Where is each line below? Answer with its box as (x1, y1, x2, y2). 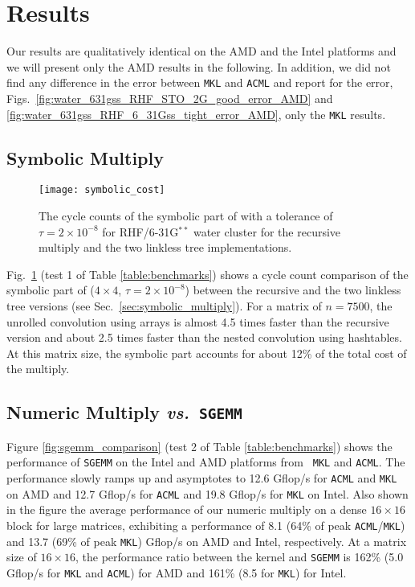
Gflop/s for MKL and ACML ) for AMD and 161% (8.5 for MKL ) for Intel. (6, 564, 347, 581)
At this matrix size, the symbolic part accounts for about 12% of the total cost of (6, 344, 407, 361)
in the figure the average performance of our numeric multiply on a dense (6, 501, 367, 518)
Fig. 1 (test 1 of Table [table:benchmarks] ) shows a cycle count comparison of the (6, 265, 409, 282)
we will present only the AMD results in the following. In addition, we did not (6, 58, 391, 75)
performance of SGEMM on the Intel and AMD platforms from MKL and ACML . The (6, 454, 405, 470)
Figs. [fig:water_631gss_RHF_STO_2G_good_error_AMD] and (6, 89, 333, 106)
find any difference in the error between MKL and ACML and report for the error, (6, 74, 393, 91)
